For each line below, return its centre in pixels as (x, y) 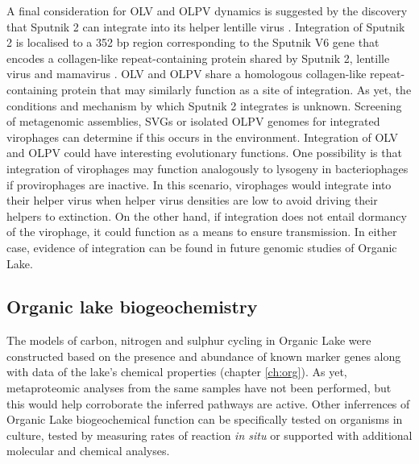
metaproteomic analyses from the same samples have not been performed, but (199, 388)
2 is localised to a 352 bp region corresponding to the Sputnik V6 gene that (193, 42)
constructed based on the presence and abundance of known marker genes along (204, 356)
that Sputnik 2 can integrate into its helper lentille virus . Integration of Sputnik (206, 26)
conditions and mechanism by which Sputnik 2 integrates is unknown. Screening (204, 105)
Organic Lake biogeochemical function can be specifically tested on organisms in (205, 419)
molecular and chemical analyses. (88, 451)
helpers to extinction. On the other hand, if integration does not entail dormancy (207, 215)
